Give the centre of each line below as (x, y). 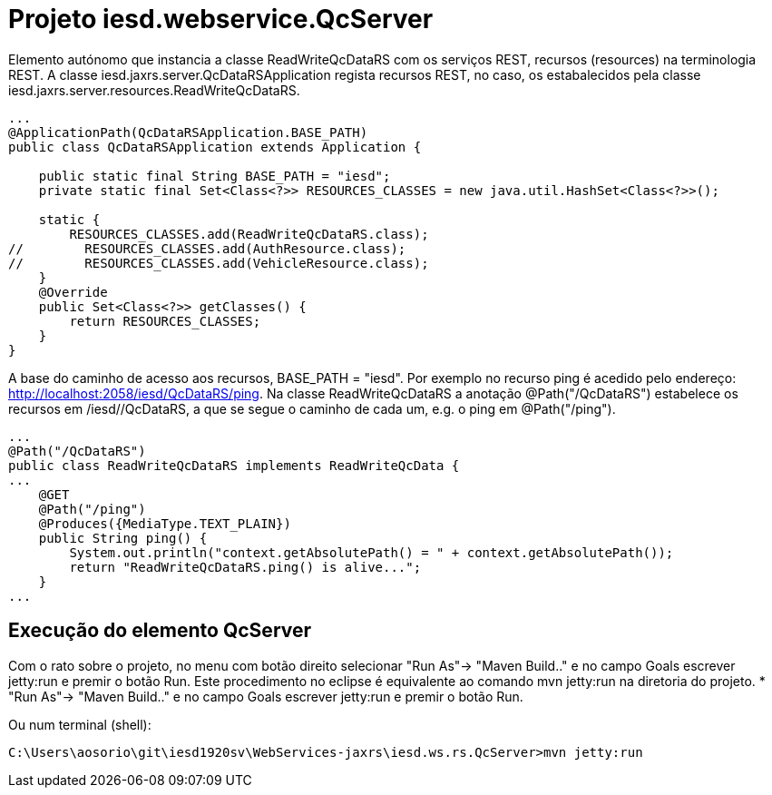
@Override (73, 292)
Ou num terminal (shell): (80, 724)
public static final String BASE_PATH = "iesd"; (215, 176)
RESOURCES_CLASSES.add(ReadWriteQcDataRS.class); (249, 234)
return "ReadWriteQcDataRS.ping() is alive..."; (245, 567)
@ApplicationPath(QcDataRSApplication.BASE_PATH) (188, 132)
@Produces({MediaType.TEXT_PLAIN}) (165, 523)
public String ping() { (123, 538)
